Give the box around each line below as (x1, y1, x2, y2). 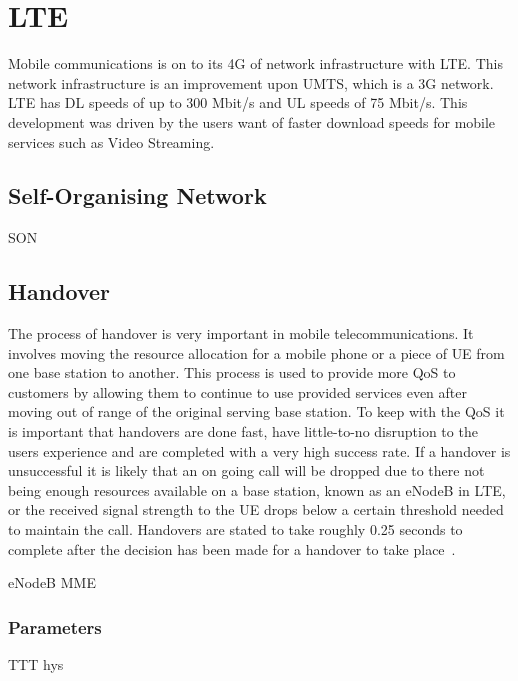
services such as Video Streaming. (8, 131, 215, 152)
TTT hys (8, 654, 64, 675)
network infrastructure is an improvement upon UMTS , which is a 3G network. (8, 72, 494, 93)
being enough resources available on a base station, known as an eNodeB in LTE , (8, 479, 506, 500)
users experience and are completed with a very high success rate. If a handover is (8, 440, 511, 461)
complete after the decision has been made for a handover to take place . (8, 538, 456, 559)
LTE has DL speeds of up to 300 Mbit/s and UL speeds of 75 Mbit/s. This (8, 92, 468, 113)
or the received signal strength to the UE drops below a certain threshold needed (8, 499, 504, 520)
